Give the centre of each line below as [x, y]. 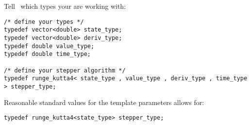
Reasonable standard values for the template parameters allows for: [104, 102]
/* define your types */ [44, 22]
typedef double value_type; [49, 46]
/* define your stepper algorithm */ [65, 70]
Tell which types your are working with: [65, 6]
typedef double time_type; [47, 54]
